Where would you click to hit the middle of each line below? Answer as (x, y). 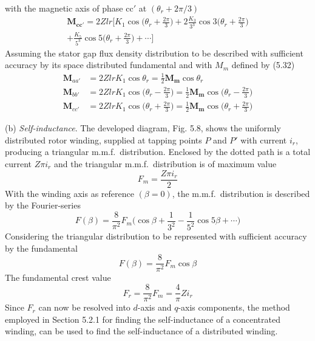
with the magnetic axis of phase (64, 8)
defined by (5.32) (263, 65)
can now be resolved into (84, 307)
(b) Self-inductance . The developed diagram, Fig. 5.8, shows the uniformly (143, 128)
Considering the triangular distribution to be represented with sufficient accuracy (156, 236)
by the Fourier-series (43, 205)
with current (264, 139)
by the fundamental (41, 248)
